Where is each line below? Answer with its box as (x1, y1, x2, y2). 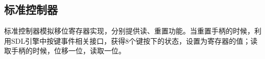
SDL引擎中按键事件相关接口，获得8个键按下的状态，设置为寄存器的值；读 (11, 35, 258, 46)
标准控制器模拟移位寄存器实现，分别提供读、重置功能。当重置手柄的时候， (4, 25, 254, 36)
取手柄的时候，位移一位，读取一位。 (4, 45, 126, 56)
